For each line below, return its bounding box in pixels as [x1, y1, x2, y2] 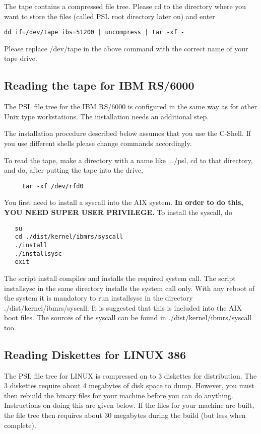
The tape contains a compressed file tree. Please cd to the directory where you [4, 1, 246, 11]
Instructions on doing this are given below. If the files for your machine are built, [4, 400, 254, 410]
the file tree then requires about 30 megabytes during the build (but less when [4, 410, 246, 420]
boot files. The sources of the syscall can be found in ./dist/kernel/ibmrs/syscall [4, 312, 252, 323]
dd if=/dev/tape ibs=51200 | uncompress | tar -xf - [4, 29, 184, 36]
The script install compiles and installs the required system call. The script [4, 272, 236, 283]
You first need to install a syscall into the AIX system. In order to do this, [4, 197, 243, 207]
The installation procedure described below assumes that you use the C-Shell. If [4, 128, 251, 138]
